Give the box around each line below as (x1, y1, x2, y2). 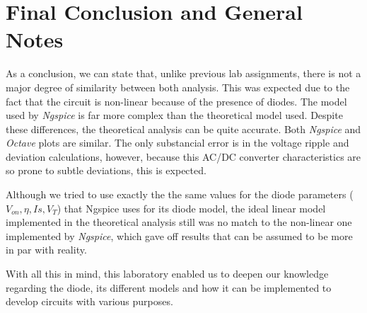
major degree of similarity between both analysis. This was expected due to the (6, 79, 350, 94)
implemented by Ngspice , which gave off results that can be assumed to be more (6, 228, 353, 243)
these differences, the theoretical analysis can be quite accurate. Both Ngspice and (6, 121, 361, 136)
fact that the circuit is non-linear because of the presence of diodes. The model (6, 93, 347, 108)
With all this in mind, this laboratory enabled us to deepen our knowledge (6, 266, 329, 281)
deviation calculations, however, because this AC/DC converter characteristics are (6, 149, 361, 164)
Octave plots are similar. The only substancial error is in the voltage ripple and (6, 135, 349, 150)
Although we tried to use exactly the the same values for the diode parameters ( (6, 187, 354, 202)
